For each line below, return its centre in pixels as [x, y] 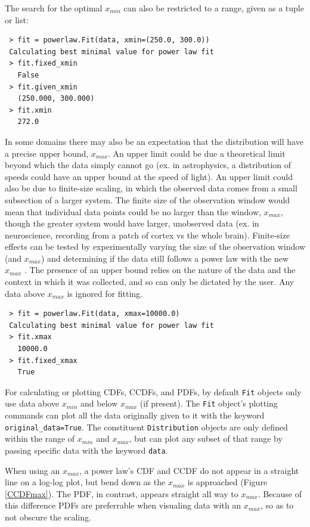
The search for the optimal [54, 8]
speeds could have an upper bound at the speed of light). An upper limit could [149, 176]
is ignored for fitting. [105, 293]
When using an [32, 470]
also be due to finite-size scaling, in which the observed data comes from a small [151, 188]
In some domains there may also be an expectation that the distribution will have [154, 141]
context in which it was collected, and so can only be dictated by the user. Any [150, 282]
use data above [32, 403]
